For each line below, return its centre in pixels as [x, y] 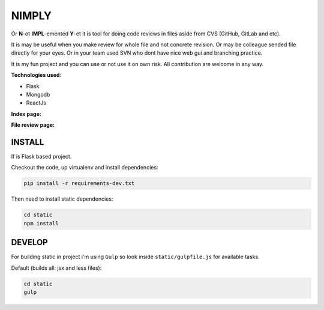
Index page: [26, 114]
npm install [41, 223]
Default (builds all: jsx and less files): [56, 268]
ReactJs [36, 103]
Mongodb [38, 94]
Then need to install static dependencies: [62, 199]
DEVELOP [29, 242]
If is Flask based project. [41, 156]
